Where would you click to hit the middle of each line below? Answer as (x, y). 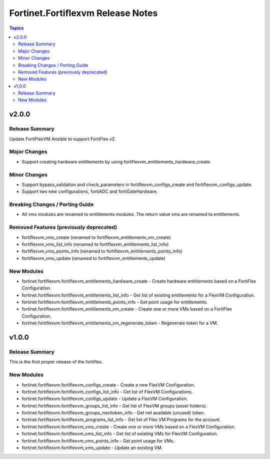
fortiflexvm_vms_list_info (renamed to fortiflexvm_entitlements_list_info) (95, 244)
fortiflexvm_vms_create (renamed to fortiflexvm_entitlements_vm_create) (96, 237)
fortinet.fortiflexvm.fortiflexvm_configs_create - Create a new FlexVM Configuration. (108, 384)
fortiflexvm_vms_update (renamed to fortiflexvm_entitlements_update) (94, 258)
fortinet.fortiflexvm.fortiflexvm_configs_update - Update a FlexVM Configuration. (105, 399)
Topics (16, 28)
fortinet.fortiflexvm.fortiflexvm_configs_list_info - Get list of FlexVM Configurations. (107, 391)
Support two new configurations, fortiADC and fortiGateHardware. (90, 191)
